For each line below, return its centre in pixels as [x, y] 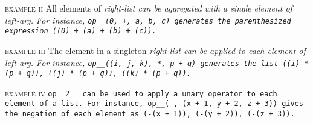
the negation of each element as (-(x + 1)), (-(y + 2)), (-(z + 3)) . [150, 114]
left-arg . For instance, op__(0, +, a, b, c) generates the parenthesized [148, 20]
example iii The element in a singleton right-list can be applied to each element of [155, 50]
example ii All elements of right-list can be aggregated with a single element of [149, 8]
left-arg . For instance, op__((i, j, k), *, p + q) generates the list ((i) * [157, 62]
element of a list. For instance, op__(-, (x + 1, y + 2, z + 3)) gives [154, 104]
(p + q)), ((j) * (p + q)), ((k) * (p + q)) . [98, 74]
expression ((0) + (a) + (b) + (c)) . [81, 31]
